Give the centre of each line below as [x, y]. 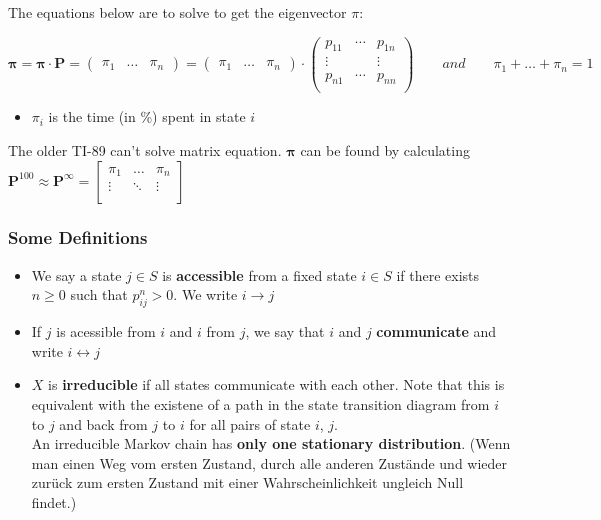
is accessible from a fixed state [259, 274]
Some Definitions [78, 237]
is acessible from [106, 331]
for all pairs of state [250, 423]
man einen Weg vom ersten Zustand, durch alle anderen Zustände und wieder [269, 462]
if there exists [438, 274]
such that [99, 294]
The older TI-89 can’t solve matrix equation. [145, 149]
